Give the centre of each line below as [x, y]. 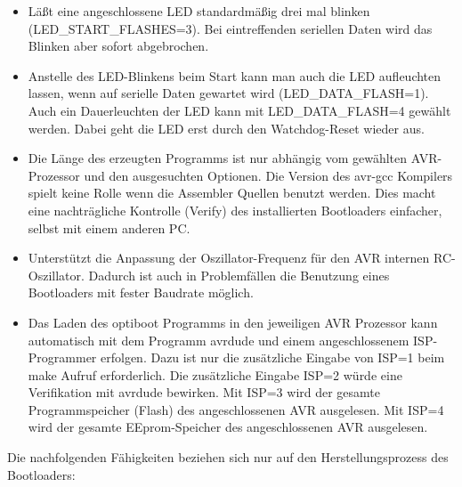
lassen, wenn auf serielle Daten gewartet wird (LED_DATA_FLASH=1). [228, 93]
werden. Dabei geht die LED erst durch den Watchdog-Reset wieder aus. [226, 128]
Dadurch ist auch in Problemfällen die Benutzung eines [239, 275]
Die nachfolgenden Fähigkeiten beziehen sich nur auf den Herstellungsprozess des [228, 457]
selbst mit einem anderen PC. [109, 227]
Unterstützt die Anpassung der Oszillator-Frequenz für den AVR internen [229, 258]
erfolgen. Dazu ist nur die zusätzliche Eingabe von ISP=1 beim [272, 357]
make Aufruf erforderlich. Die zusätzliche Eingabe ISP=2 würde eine [215, 374]
